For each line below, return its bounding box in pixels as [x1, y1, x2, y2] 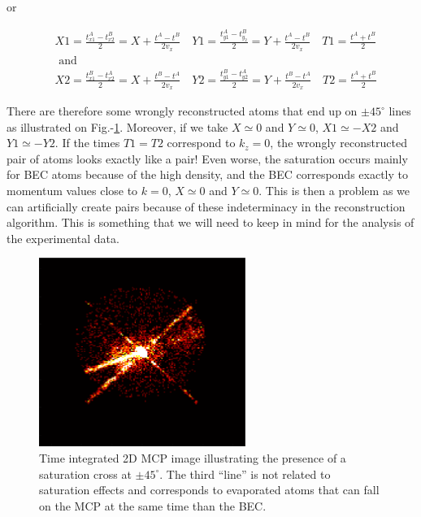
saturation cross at [39, 465, 132, 482]
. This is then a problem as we [258, 182, 410, 199]
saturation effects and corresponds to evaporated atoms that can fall [39, 481, 380, 498]
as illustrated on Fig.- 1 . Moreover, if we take [7, 118, 228, 135]
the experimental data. [7, 229, 119, 246]
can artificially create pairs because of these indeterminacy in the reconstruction [7, 198, 406, 215]
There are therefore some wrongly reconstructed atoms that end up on [7, 102, 358, 119]
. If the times [54, 134, 120, 151]
